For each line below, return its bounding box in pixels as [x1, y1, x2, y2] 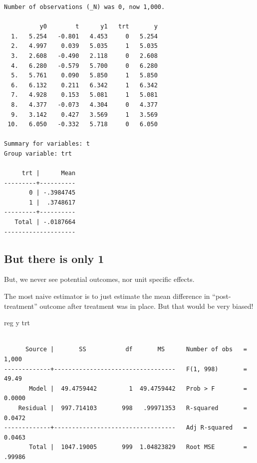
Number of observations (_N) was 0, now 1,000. [4, 3, 165, 10]
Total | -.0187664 [14, 219, 76, 226]
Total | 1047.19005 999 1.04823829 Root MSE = [29, 444, 247, 451]
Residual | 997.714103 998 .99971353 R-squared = [18, 404, 247, 412]
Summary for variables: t [4, 140, 90, 148]
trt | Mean [21, 170, 76, 177]
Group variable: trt [4, 150, 72, 157]
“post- [212, 291, 231, 301]
